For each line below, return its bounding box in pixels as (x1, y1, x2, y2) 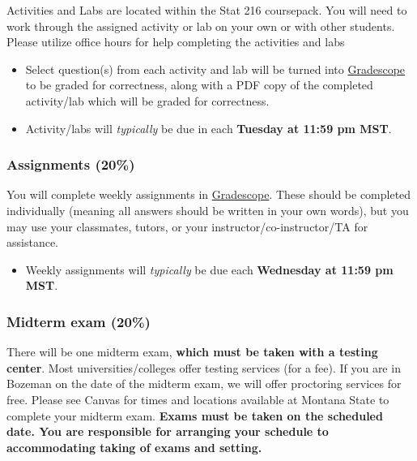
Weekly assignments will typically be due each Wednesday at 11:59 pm (25, 261, 394, 278)
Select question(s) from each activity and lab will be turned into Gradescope (25, 60, 406, 77)
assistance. (6, 234, 58, 251)
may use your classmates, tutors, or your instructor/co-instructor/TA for (6, 218, 368, 235)
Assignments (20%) (6, 154, 135, 174)
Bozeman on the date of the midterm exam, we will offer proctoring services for (6, 375, 402, 392)
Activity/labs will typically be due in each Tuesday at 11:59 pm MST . (25, 119, 392, 136)
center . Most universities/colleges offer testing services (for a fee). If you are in (6, 359, 401, 376)
